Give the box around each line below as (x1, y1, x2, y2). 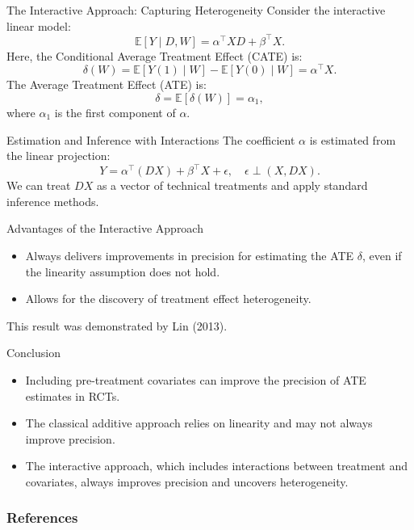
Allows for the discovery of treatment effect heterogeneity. (25, 290, 312, 307)
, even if (362, 247, 402, 264)
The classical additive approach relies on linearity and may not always (25, 414, 373, 431)
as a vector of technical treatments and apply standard (96, 177, 368, 194)
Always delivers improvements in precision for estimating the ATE (25, 247, 354, 264)
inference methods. (6, 192, 99, 209)
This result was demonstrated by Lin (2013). (6, 317, 228, 334)
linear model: (6, 17, 71, 34)
